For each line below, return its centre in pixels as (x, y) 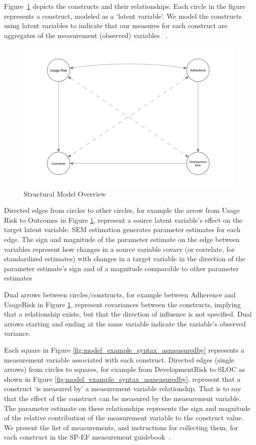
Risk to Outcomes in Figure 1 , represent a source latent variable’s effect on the (123, 220)
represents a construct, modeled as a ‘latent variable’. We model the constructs (123, 16)
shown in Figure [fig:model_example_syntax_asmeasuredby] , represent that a (122, 379)
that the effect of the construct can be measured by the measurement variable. (123, 398)
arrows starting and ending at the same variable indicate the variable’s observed (125, 323)
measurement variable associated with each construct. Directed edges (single (119, 359)
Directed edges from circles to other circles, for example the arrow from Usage (122, 210)
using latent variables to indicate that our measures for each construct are (116, 25)
